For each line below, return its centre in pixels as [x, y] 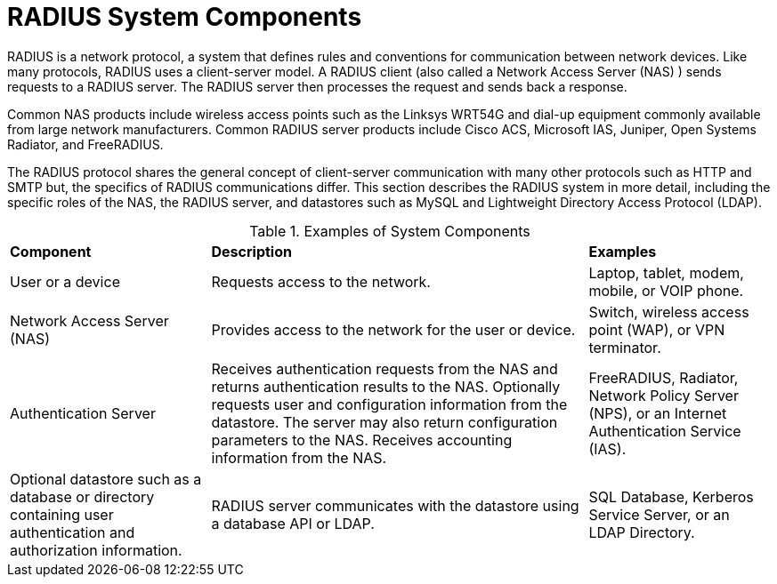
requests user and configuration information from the [389, 404]
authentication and [73, 532]
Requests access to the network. [321, 281]
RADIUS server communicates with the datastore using [395, 505]
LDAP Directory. [642, 532]
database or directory [82, 496]
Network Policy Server [664, 395]
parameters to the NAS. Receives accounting [362, 440]
